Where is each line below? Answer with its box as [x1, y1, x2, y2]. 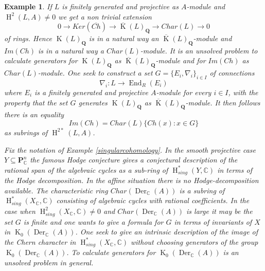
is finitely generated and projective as [62, 1, 179, 11]
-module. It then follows [185, 97, 260, 107]
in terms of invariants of [174, 216, 252, 227]
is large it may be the [186, 205, 253, 216]
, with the [228, 86, 258, 97]
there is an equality [4, 109, 64, 120]
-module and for [155, 55, 206, 66]
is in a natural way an [89, 32, 159, 43]
